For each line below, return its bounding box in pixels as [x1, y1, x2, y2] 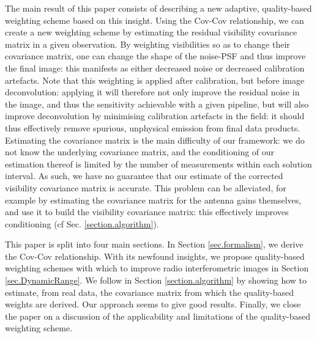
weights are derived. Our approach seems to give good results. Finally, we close [5, 298, 301, 310]
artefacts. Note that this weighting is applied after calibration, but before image [5, 73, 305, 86]
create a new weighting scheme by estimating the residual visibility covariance [5, 26, 297, 39]
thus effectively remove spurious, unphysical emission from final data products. [5, 121, 300, 134]
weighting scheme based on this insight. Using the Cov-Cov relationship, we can [5, 13, 304, 26]
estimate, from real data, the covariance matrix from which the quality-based [5, 285, 294, 298]
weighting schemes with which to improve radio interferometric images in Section [5, 262, 309, 274]
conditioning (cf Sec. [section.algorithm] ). [5, 217, 159, 230]
